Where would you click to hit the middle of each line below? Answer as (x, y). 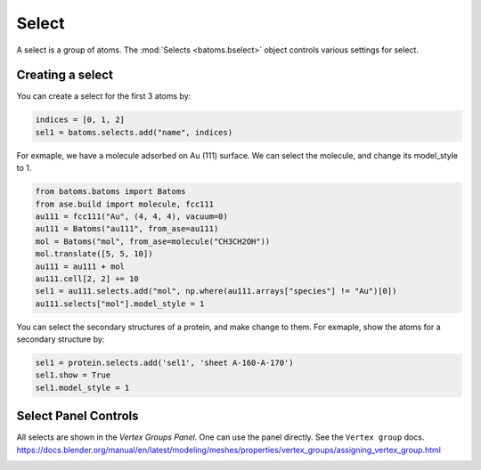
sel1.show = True (73, 375)
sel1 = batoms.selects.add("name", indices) (134, 132)
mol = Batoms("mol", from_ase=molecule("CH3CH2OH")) (153, 241)
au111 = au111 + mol (80, 266)
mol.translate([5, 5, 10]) (94, 254)
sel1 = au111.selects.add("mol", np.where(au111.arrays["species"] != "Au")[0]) (216, 291)
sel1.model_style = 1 (82, 388)
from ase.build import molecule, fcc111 (124, 204)
